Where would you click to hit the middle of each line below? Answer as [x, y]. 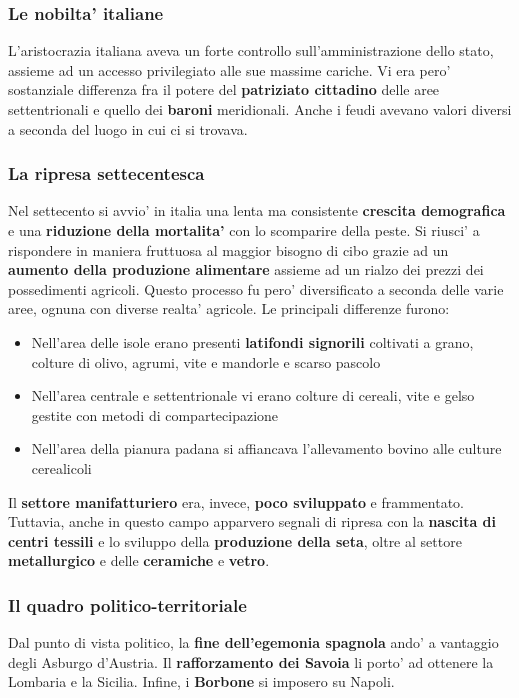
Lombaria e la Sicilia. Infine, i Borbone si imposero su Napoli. [201, 681]
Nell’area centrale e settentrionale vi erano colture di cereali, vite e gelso [253, 395]
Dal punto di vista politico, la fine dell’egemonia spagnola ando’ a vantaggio [253, 642]
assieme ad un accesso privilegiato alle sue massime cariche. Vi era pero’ [229, 69]
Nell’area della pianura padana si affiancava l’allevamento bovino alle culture [266, 448]
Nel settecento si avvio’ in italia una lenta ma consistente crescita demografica [257, 210]
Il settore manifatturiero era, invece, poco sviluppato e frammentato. [236, 501]
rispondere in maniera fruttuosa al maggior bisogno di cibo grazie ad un [228, 249]
